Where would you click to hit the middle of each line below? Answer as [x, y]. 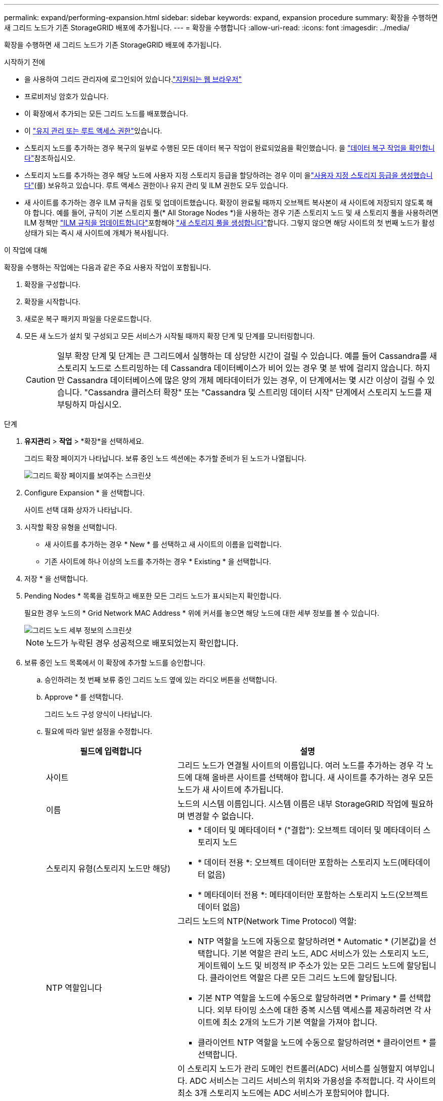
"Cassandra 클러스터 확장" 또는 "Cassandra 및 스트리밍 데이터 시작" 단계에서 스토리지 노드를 [253, 392]
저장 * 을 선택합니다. [56, 579]
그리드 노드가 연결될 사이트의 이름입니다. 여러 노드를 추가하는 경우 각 [300, 765]
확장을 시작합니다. [53, 302]
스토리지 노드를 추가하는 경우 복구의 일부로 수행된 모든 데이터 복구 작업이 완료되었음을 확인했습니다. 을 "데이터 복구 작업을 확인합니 [230, 148]
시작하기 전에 [25, 62]
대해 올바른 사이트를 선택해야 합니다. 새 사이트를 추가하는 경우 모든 [314, 777]
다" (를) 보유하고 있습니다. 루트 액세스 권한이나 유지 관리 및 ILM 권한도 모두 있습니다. [156, 185]
